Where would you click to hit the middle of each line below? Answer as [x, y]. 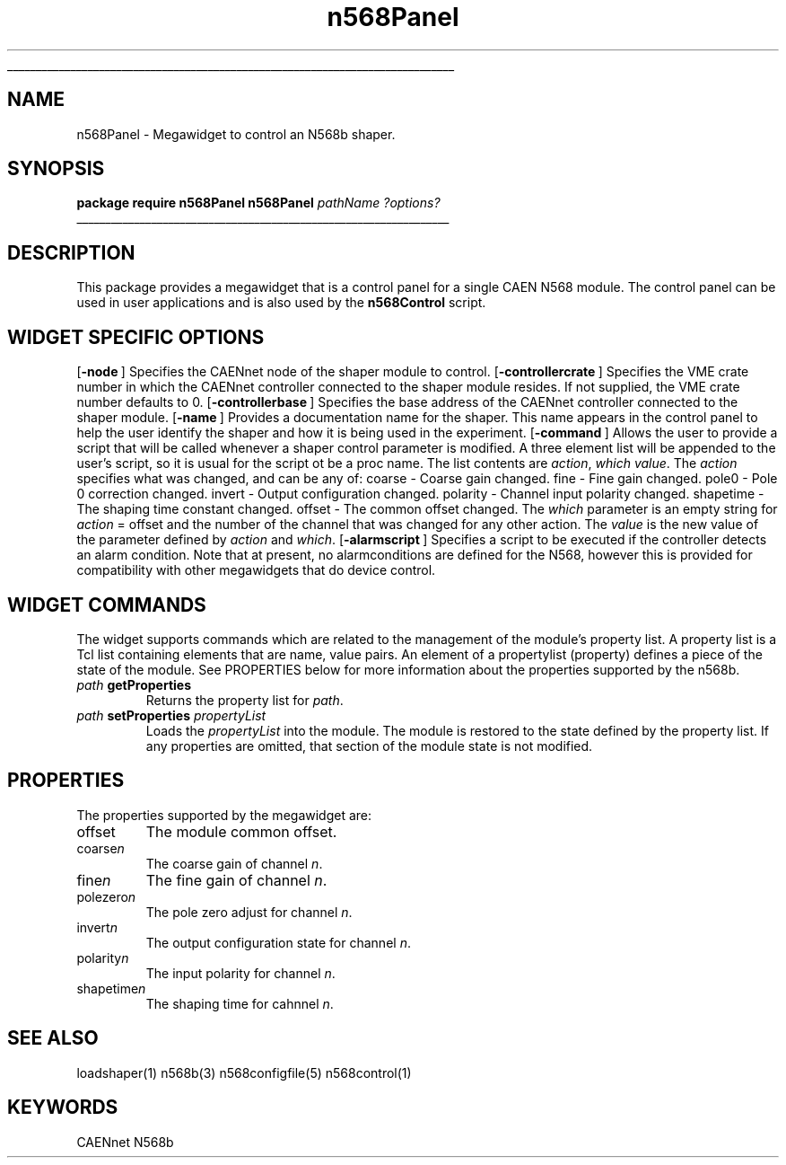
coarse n [100, 848]
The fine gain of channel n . [236, 880]
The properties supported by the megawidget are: [224, 815]
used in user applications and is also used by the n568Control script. [281, 303]
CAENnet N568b [125, 1142]
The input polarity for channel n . [240, 973]
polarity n [103, 958]
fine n [94, 880]
